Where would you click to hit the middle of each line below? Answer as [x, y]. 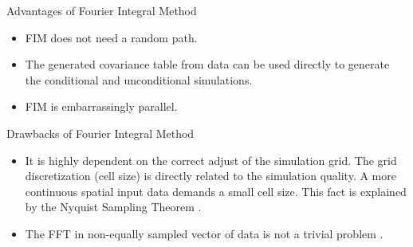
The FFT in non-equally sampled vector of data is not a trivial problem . [204, 233]
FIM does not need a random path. [111, 37]
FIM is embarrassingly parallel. [101, 106]
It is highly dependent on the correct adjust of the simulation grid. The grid [211, 160]
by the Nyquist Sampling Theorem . [113, 207]
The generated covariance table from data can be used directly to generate [207, 64]
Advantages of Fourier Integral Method [102, 10]
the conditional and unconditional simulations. [139, 79]
